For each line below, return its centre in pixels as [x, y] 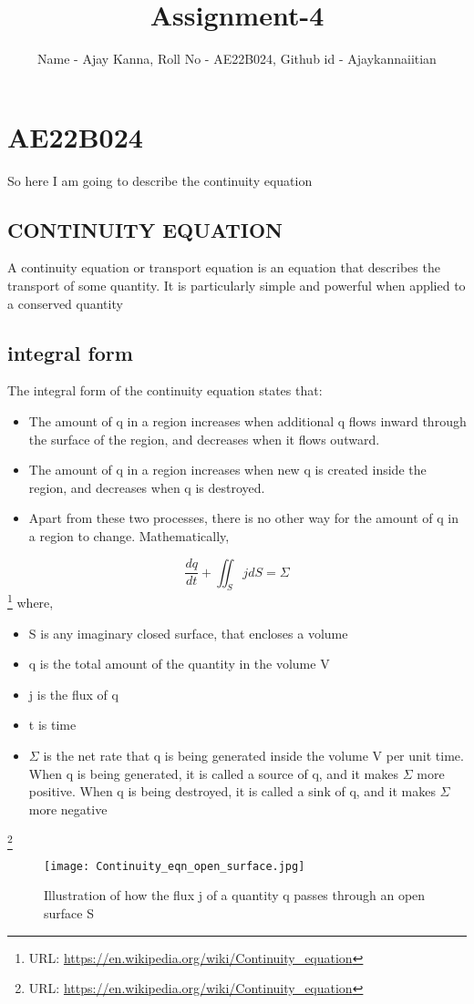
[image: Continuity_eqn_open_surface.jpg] [175, 866]
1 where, [31, 601]
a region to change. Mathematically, [129, 536]
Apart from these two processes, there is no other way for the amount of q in [243, 518]
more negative [68, 809]
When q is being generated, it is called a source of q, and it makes [213, 773]
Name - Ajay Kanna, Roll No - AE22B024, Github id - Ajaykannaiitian [237, 59]
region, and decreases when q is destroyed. [147, 487]
